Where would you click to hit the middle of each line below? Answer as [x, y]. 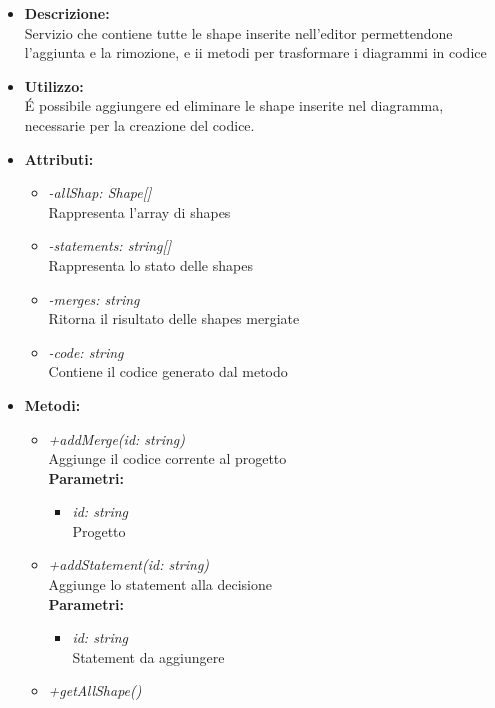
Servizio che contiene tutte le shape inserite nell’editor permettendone [238, 32]
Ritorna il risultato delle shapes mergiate [174, 318]
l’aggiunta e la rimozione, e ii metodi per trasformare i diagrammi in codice [255, 52]
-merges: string [94, 298]
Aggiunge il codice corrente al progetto [167, 458]
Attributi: [59, 158]
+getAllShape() [95, 690]
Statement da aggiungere [148, 656]
